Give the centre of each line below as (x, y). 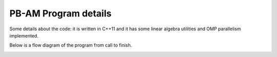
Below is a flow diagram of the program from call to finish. (71, 45)
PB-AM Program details (61, 13)
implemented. (24, 35)
